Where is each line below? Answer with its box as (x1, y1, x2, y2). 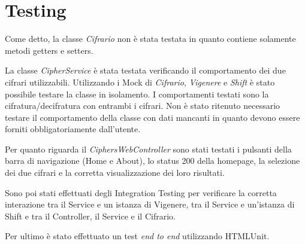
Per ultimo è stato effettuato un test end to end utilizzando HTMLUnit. (5, 230, 270, 242)
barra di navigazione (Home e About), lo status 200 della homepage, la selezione (5, 154, 300, 167)
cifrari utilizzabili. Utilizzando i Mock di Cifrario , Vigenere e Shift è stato (5, 75, 275, 88)
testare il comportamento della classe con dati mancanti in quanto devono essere (5, 111, 300, 123)
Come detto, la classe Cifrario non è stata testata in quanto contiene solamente (5, 32, 296, 45)
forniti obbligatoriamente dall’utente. (5, 123, 141, 135)
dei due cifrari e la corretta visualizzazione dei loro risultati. (5, 166, 225, 179)
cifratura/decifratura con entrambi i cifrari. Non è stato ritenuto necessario (5, 99, 280, 112)
